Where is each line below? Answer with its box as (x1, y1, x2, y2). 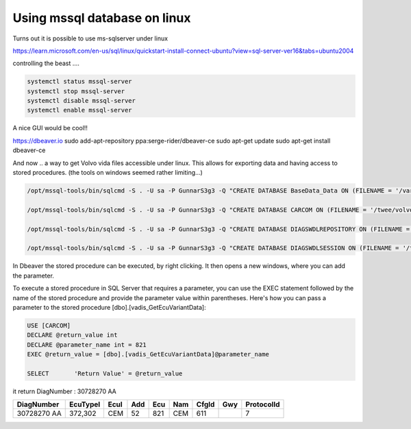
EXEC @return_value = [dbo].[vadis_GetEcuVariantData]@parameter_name (27, 350, 270, 358)
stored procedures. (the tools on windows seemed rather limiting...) (12, 169, 203, 177)
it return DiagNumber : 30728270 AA (12, 387, 116, 395)
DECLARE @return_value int (27, 331, 118, 339)
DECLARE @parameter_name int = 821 (27, 341, 147, 349)
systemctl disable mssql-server (27, 97, 136, 105)
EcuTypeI (69, 400, 101, 409)
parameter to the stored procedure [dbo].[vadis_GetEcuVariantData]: (12, 303, 207, 311)
